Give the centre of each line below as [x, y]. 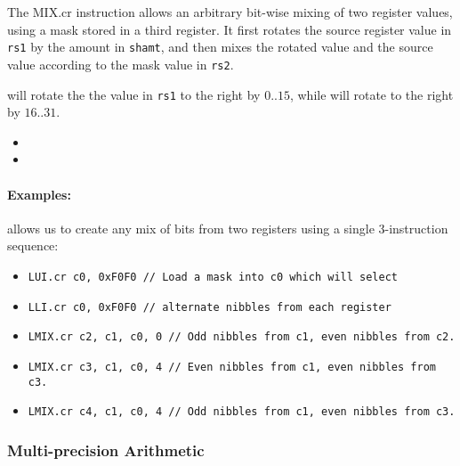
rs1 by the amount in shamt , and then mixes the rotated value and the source [220, 47]
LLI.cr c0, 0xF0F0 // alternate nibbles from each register [210, 307]
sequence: [33, 245]
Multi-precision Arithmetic [106, 450]
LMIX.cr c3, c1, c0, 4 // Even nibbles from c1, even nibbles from [232, 367]
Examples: [39, 194]
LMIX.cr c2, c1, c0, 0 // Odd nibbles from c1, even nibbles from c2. [242, 337]
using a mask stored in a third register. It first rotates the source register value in [230, 29]
